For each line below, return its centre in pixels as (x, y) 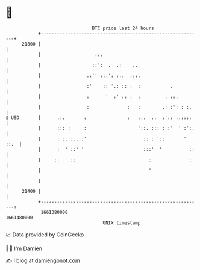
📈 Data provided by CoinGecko (45, 235)
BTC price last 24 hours (123, 28)
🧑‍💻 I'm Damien (24, 248)
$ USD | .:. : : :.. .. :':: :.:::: (99, 118)
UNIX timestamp (122, 223)
